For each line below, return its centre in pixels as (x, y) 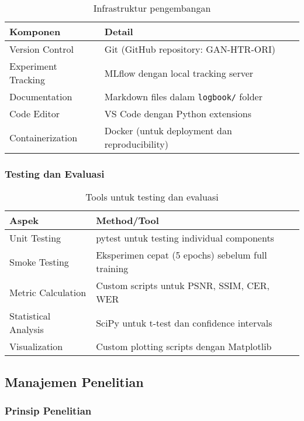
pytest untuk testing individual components (185, 238)
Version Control (42, 49)
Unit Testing (35, 238)
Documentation (41, 96)
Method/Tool (127, 220)
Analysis (27, 330)
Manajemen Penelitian (74, 381)
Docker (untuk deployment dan (168, 130)
